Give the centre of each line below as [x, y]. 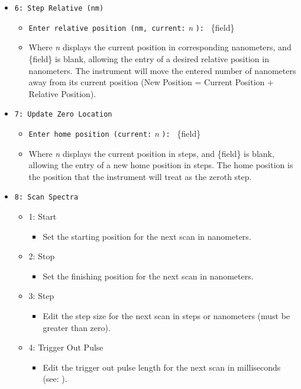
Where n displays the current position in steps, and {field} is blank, [151, 153]
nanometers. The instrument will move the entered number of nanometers [162, 70]
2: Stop [42, 256]
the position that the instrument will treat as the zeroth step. [140, 176]
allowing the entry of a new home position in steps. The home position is [161, 165]
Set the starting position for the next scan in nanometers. [147, 236]
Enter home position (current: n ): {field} [115, 133]
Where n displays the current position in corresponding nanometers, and [160, 47]
